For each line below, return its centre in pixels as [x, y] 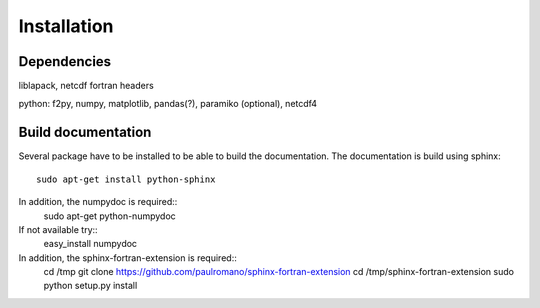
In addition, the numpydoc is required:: [98, 202]
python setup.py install [90, 286]
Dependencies [65, 61]
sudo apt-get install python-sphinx [126, 179]
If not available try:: [58, 229]
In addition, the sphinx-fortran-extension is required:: [127, 257]
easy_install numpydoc [90, 244]
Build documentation [85, 132]
